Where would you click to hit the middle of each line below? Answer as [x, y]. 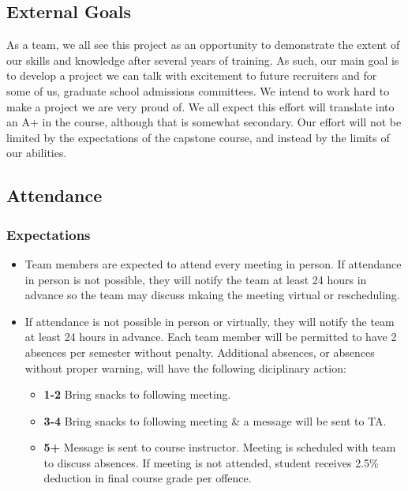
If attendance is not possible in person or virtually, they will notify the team [210, 321]
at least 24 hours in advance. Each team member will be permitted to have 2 [211, 337]
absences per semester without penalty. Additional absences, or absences [200, 352]
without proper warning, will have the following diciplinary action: [185, 367]
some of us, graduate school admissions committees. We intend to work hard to [198, 90]
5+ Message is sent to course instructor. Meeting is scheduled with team [220, 447]
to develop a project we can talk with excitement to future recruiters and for [192, 75]
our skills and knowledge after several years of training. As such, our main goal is [203, 60]
